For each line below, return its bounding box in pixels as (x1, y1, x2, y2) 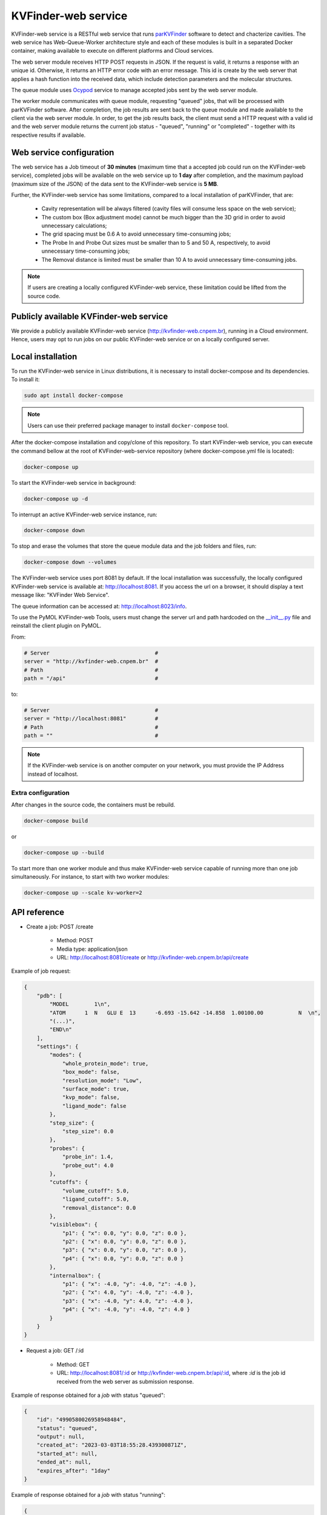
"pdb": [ (36, 992, 63, 999)
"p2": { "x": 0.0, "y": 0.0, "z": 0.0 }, (62, 1238, 187, 1245)
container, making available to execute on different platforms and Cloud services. (11, 47, 214, 55)
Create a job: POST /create (26, 923, 94, 930)
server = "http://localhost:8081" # (24, 715, 159, 722)
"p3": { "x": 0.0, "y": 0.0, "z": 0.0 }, (62, 1247, 187, 1254)
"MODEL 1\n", (49, 1001, 111, 1008)
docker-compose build (24, 817, 88, 824)
